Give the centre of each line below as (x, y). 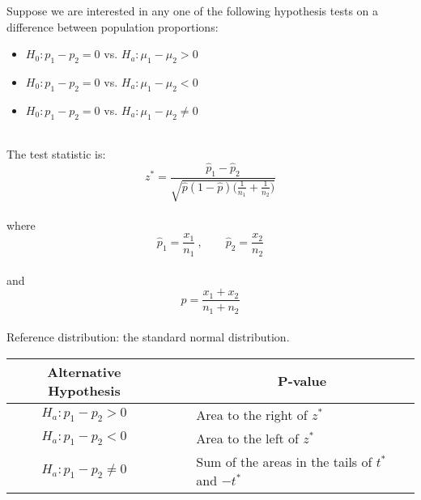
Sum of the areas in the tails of (284, 461)
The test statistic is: (56, 154)
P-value (302, 381)
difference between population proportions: (113, 26)
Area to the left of (247, 438)
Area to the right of (252, 414)
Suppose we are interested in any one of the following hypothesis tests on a (193, 11)
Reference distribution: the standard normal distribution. (148, 337)
